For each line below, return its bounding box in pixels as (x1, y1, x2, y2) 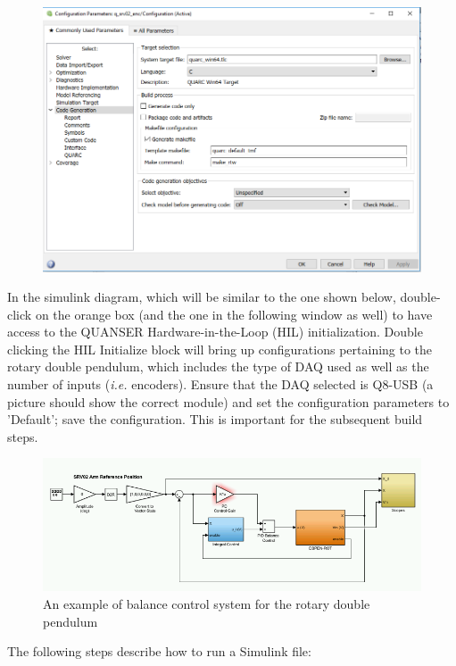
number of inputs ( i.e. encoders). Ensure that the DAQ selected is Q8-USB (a (7, 375, 434, 394)
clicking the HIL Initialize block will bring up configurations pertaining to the (7, 339, 433, 358)
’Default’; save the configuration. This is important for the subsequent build (7, 410, 423, 429)
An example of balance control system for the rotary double (43, 595, 370, 613)
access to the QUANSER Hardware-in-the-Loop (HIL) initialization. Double (7, 322, 423, 341)
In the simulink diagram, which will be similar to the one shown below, (7, 287, 396, 306)
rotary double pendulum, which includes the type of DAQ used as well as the (7, 357, 429, 376)
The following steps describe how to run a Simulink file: (7, 642, 311, 661)
